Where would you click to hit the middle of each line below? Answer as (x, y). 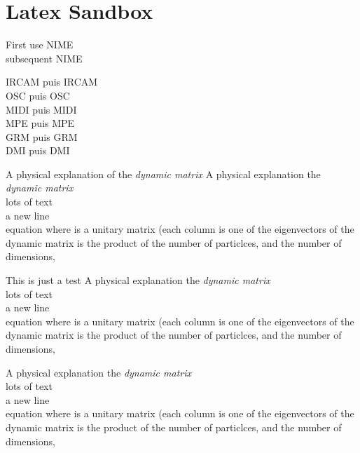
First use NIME (40, 45)
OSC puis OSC (38, 95)
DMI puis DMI (38, 150)
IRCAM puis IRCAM (52, 82)
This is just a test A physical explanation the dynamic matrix (138, 280)
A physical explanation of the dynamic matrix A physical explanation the (163, 174)
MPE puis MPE (40, 123)
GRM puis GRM (42, 136)
